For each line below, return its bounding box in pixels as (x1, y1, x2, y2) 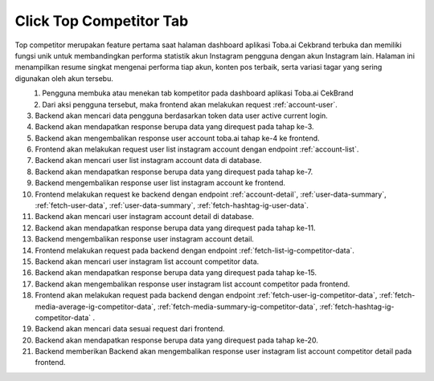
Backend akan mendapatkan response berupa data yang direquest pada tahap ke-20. (35, 335, 319, 345)
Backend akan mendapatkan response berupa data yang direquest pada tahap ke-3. (35, 122, 314, 132)
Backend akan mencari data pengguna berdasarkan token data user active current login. (35, 111, 329, 120)
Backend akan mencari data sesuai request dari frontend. (35, 324, 225, 334)
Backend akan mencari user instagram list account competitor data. (35, 257, 260, 266)
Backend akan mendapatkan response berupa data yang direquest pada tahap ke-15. (35, 268, 317, 278)
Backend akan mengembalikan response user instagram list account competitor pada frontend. (35, 279, 350, 289)
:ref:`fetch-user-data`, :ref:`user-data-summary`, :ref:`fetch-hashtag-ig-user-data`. (35, 201, 309, 210)
